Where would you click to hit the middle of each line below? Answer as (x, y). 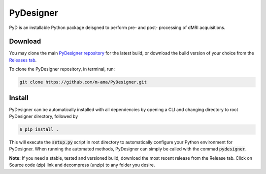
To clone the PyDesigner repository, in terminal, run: (62, 69)
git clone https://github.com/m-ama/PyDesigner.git (83, 82)
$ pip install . (39, 130)
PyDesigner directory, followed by (44, 116)
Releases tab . (23, 60)
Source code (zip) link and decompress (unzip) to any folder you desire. (82, 165)
